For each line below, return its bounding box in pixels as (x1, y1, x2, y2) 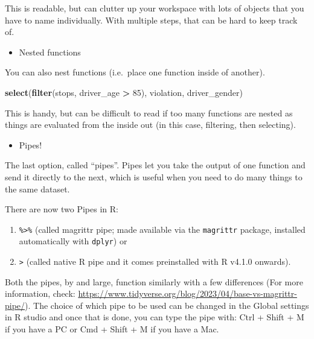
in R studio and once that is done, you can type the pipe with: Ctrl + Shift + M (5, 311, 304, 323)
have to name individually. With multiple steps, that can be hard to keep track (5, 13, 298, 26)
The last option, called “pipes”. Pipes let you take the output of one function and (5, 159, 306, 171)
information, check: (5, 287, 75, 300)
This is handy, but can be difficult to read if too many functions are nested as (5, 106, 293, 119)
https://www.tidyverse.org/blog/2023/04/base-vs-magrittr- (78, 287, 297, 300)
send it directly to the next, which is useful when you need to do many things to (5, 170, 303, 183)
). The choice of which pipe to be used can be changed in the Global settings (25, 299, 309, 311)
